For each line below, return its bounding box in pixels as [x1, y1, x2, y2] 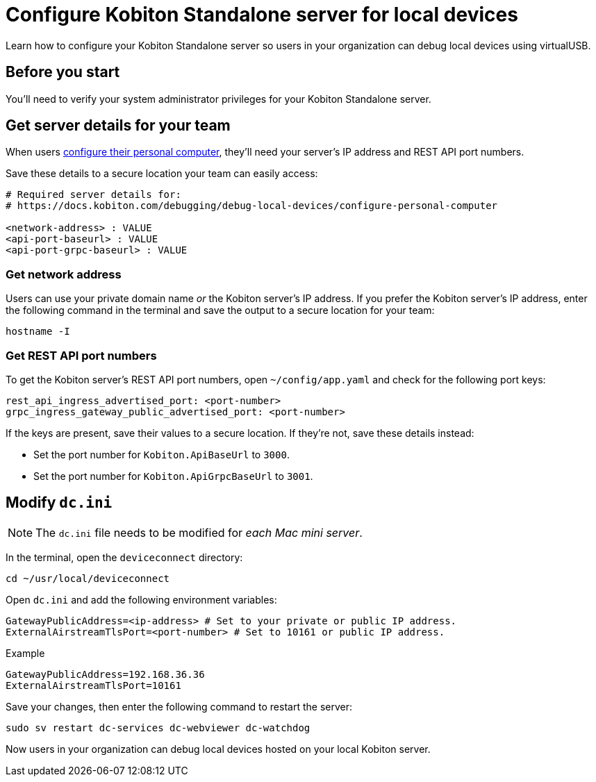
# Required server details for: [6, 189, 181, 201]
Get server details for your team [6, 117, 231, 135]
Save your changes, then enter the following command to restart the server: [6, 700, 352, 713]
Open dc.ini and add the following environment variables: [6, 593, 277, 606]
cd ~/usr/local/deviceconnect [6, 572, 170, 584]
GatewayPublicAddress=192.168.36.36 [6, 668, 205, 680]
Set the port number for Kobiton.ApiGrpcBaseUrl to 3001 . [33, 469, 313, 482]
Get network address [6, 267, 122, 281]
